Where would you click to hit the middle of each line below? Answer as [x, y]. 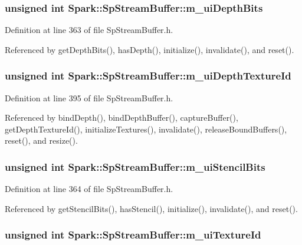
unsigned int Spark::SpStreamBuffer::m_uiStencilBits [135, 166]
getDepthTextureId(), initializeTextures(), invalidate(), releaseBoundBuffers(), [146, 129]
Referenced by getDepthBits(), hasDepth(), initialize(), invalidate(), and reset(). [150, 49]
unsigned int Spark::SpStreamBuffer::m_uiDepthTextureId [148, 76]
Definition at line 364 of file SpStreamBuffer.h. [89, 189]
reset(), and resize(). [41, 140]
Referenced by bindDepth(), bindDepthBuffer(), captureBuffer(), [122, 117]
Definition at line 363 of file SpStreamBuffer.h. [89, 30]
